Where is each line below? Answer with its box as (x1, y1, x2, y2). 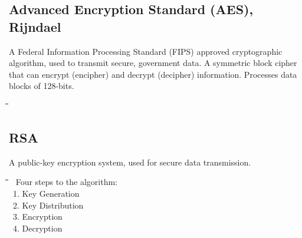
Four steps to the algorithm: (15, 176, 117, 188)
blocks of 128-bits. (9, 80, 74, 92)
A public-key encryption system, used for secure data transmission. (9, 156, 251, 168)
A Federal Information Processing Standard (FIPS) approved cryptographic (9, 45, 283, 57)
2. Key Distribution (12, 199, 84, 211)
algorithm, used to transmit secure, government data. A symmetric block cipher (9, 57, 297, 69)
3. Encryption (12, 210, 63, 223)
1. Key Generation (12, 187, 80, 199)
